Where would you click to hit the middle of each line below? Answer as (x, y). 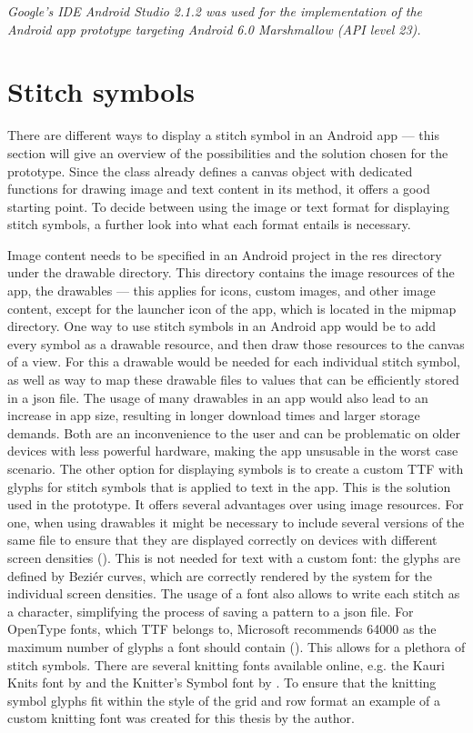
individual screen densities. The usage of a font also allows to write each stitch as (234, 593)
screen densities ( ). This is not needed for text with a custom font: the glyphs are (234, 557)
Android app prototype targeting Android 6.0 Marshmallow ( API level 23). (214, 29)
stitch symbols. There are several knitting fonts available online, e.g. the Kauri (226, 664)
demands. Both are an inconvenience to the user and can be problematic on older (234, 432)
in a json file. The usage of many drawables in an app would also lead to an (218, 397)
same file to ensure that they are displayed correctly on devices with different (222, 540)
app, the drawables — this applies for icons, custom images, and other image (221, 291)
